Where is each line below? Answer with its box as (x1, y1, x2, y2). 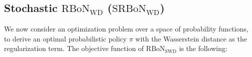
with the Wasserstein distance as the (135, 33, 247, 43)
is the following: (179, 43, 228, 53)
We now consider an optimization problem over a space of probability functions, (4, 23, 249, 34)
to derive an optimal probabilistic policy (4, 33, 127, 43)
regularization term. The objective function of (4, 43, 144, 53)
